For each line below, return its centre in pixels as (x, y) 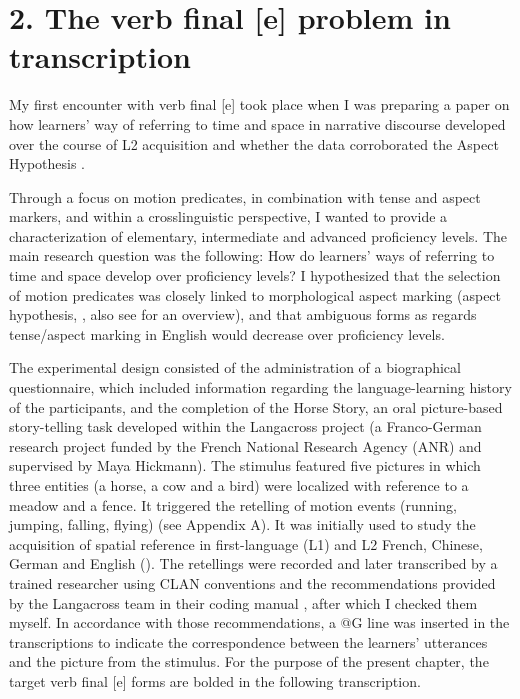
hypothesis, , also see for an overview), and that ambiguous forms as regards (243, 314)
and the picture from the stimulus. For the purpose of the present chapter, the (249, 661)
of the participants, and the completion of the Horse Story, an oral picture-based (256, 406)
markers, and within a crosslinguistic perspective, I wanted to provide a (228, 216)
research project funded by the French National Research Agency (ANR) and (245, 445)
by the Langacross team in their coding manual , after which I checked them (243, 602)
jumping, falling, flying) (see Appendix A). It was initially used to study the (242, 524)
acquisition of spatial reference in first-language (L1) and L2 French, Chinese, (246, 543)
